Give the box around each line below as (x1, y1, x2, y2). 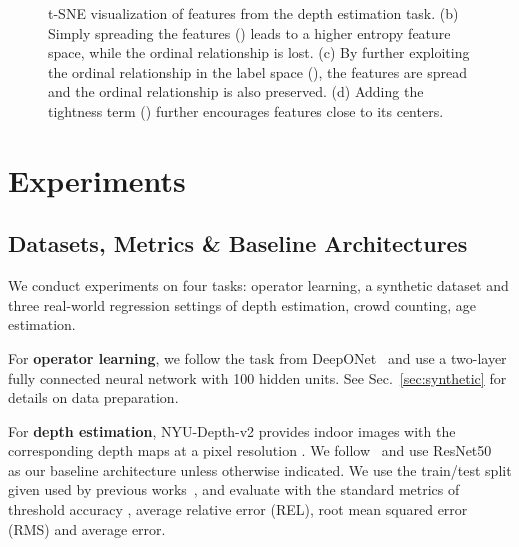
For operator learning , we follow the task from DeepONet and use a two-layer (8, 347, 507, 368)
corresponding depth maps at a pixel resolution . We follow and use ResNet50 (8, 440, 492, 461)
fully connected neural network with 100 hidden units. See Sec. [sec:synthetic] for (8, 367, 507, 388)
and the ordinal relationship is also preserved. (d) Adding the (48, 81, 424, 102)
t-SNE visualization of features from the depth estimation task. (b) (48, 3, 459, 23)
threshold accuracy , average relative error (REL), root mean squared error (8, 499, 468, 520)
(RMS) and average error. (8, 518, 166, 539)
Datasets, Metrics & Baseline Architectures (8, 228, 468, 259)
